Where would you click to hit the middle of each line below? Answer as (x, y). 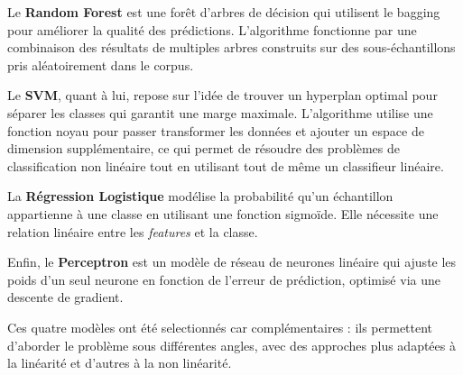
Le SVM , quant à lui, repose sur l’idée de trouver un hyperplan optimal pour (222, 95)
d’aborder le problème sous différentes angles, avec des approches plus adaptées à (231, 345)
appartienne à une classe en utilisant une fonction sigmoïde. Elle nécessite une (223, 213)
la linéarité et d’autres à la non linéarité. (120, 363)
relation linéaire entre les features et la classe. (133, 231)
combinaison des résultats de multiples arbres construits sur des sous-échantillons (231, 47)
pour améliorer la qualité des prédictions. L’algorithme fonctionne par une (212, 29)
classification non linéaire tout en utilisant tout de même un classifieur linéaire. (226, 165)
